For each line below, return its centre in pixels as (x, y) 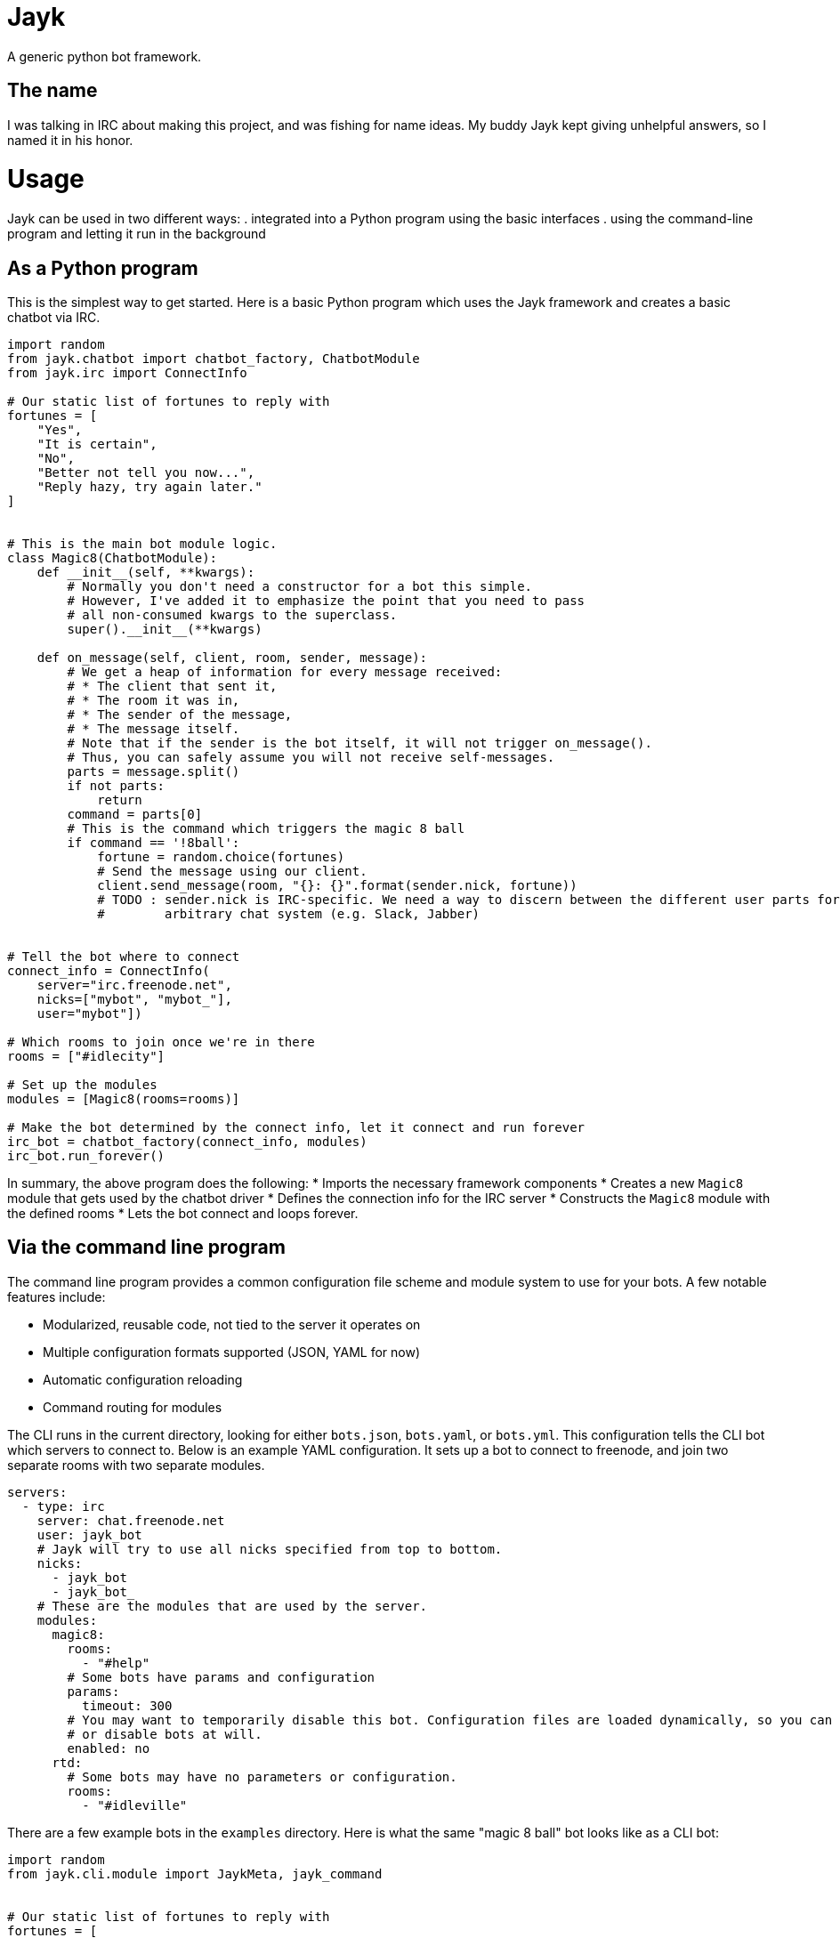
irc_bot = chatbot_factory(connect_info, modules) (187, 1141)
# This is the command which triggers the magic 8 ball (266, 828)
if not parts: (116, 785)
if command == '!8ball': (153, 842)
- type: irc (63, 1506)
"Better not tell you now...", (146, 472)
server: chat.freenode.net (131, 1520)
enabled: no (109, 1748)
